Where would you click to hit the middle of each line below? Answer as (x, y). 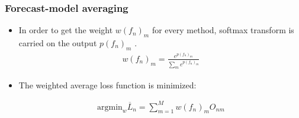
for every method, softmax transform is (223, 30)
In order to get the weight (66, 30)
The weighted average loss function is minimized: (107, 84)
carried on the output (58, 43)
